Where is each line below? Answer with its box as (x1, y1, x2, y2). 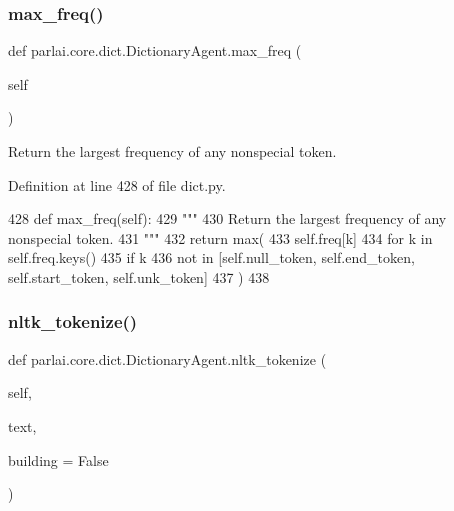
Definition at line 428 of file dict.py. (8, 174, 226, 195)
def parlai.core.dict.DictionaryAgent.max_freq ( (8, 40, 302, 61)
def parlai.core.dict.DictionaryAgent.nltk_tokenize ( (8, 348, 327, 369)
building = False (8, 449, 109, 470)
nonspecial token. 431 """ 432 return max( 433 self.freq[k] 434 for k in (8, 227, 433, 248)
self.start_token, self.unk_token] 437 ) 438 (8, 266, 270, 287)
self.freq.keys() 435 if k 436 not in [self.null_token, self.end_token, (8, 247, 415, 268)
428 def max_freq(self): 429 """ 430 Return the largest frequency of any (8, 208, 447, 229)
